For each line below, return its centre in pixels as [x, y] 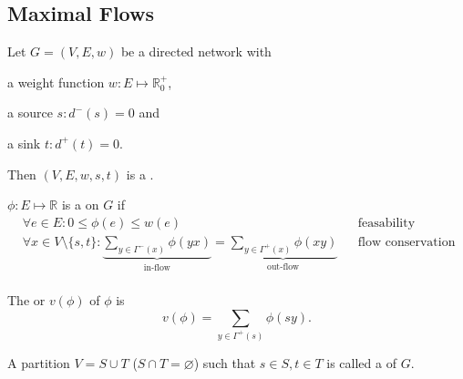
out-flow [283, 266]
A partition [39, 362]
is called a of [361, 362]
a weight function [56, 82]
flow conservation [406, 242]
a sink [24, 143]
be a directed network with [196, 51]
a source [30, 113]
